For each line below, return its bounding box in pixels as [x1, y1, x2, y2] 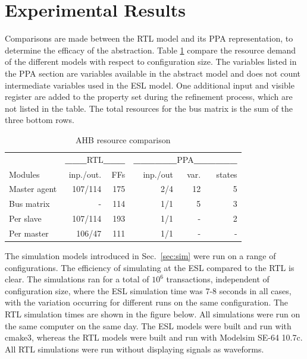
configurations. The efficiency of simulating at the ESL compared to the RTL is [5, 261, 295, 273]
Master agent [9, 182, 57, 195]
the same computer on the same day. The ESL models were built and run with [5, 319, 292, 332]
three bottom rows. [5, 114, 74, 126]
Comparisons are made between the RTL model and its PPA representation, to [5, 32, 293, 45]
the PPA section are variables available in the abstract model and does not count [5, 67, 301, 79]
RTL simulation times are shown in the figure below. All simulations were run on [5, 308, 300, 320]
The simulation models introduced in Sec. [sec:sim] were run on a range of [5, 250, 276, 262]
